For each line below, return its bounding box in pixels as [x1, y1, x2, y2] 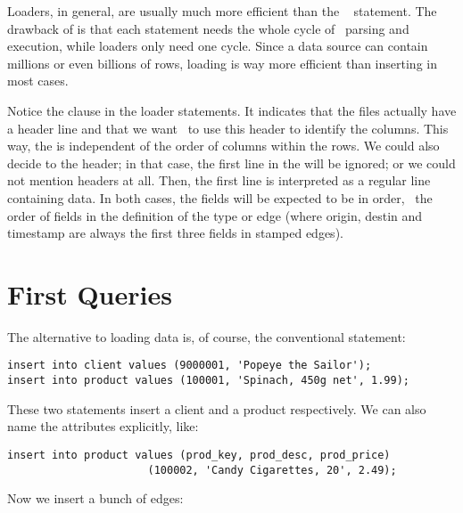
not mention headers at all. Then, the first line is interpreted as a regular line [7, 171, 431, 190]
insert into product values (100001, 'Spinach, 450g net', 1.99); [7, 374, 410, 387]
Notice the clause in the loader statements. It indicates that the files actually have [7, 101, 457, 119]
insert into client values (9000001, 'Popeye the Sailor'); [7, 359, 372, 372]
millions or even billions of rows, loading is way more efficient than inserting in [7, 53, 437, 72]
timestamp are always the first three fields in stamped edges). [7, 224, 343, 242]
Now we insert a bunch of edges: [7, 489, 184, 508]
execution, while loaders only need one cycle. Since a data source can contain [7, 37, 428, 55]
